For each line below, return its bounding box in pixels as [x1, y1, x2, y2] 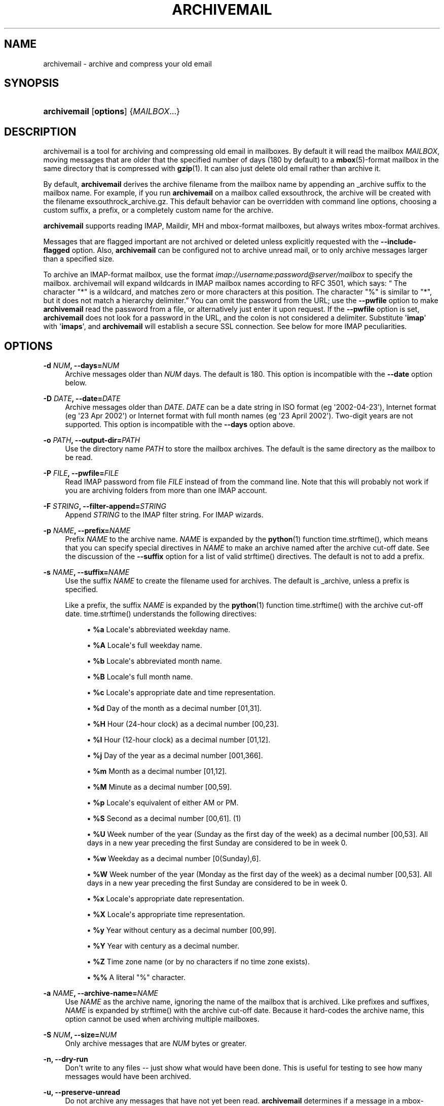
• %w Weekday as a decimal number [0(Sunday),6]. [87, 854, 261, 863]
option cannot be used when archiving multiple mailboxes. [65, 1015, 260, 1024]
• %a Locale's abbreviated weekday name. [87, 625, 231, 634]
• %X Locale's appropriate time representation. [87, 910, 245, 919]
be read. [65, 453, 93, 462]
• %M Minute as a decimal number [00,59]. [87, 783, 232, 792]
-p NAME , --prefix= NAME [43, 526, 131, 535]
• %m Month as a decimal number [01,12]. [87, 767, 227, 776]
